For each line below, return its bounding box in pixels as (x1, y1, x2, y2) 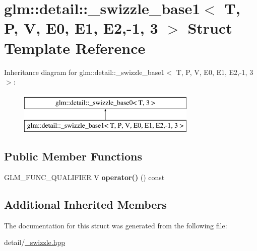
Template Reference (4, 37, 146, 58)
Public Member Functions (4, 148, 142, 164)
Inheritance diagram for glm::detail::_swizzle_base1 (4, 66, 165, 77)
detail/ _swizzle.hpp (4, 237, 66, 247)
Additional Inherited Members (4, 197, 167, 212)
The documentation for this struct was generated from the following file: (4, 220, 227, 230)
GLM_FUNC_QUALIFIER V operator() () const (4, 172, 165, 183)
